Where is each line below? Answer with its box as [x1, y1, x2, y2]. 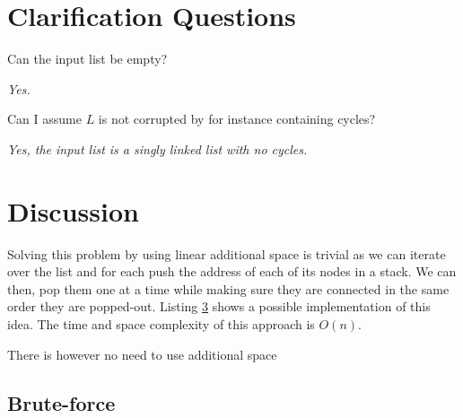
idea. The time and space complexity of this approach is [7, 315, 315, 333]
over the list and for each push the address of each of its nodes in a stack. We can [7, 262, 457, 281]
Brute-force [7, 388, 116, 416]
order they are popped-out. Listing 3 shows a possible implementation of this [7, 297, 431, 316]
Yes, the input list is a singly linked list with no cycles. [7, 139, 308, 158]
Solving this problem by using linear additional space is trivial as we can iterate [7, 244, 446, 263]
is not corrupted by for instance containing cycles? [98, 109, 376, 128]
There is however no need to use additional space [7, 344, 277, 363]
